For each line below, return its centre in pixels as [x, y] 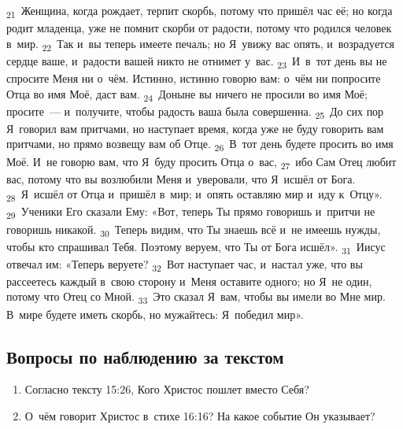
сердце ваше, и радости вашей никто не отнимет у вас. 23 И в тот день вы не [197, 61]
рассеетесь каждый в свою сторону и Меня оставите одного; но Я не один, [189, 281]
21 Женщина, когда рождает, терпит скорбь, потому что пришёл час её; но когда [200, 11]
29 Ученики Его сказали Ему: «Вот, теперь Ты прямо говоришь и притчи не [191, 213]
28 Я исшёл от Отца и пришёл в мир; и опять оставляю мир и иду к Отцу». [194, 195]
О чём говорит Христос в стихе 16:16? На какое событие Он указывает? [200, 415]
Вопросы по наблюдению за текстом [145, 356]
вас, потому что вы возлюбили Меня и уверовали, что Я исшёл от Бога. [181, 178]
